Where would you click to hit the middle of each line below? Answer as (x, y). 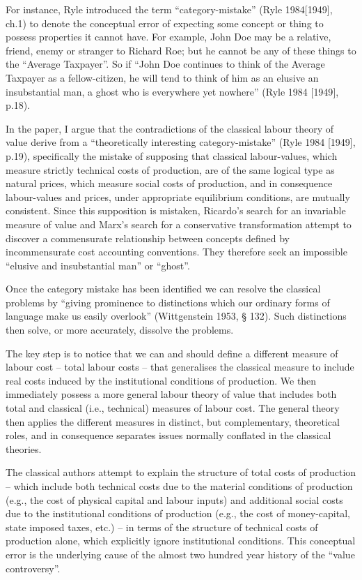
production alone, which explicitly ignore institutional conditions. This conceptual (181, 541)
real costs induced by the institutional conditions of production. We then (161, 380)
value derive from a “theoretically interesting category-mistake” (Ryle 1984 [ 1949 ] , (181, 142)
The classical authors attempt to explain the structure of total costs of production (181, 472)
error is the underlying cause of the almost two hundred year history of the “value (180, 554)
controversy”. (33, 568)
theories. (24, 448)
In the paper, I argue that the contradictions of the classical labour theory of (170, 128)
